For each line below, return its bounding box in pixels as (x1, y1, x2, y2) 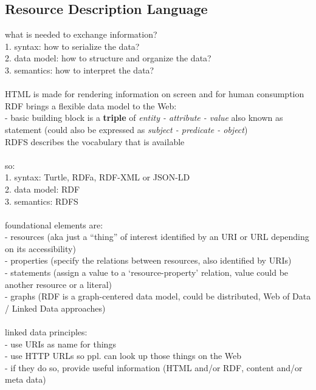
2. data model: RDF (5, 182, 80, 195)
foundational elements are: (5, 218, 103, 231)
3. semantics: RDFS (5, 194, 78, 207)
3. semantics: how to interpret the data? (5, 63, 154, 76)
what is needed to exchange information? (5, 28, 157, 41)
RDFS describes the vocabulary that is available (5, 135, 185, 148)
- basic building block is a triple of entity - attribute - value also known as (5, 111, 283, 124)
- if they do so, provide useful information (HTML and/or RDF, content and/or (5, 361, 303, 374)
